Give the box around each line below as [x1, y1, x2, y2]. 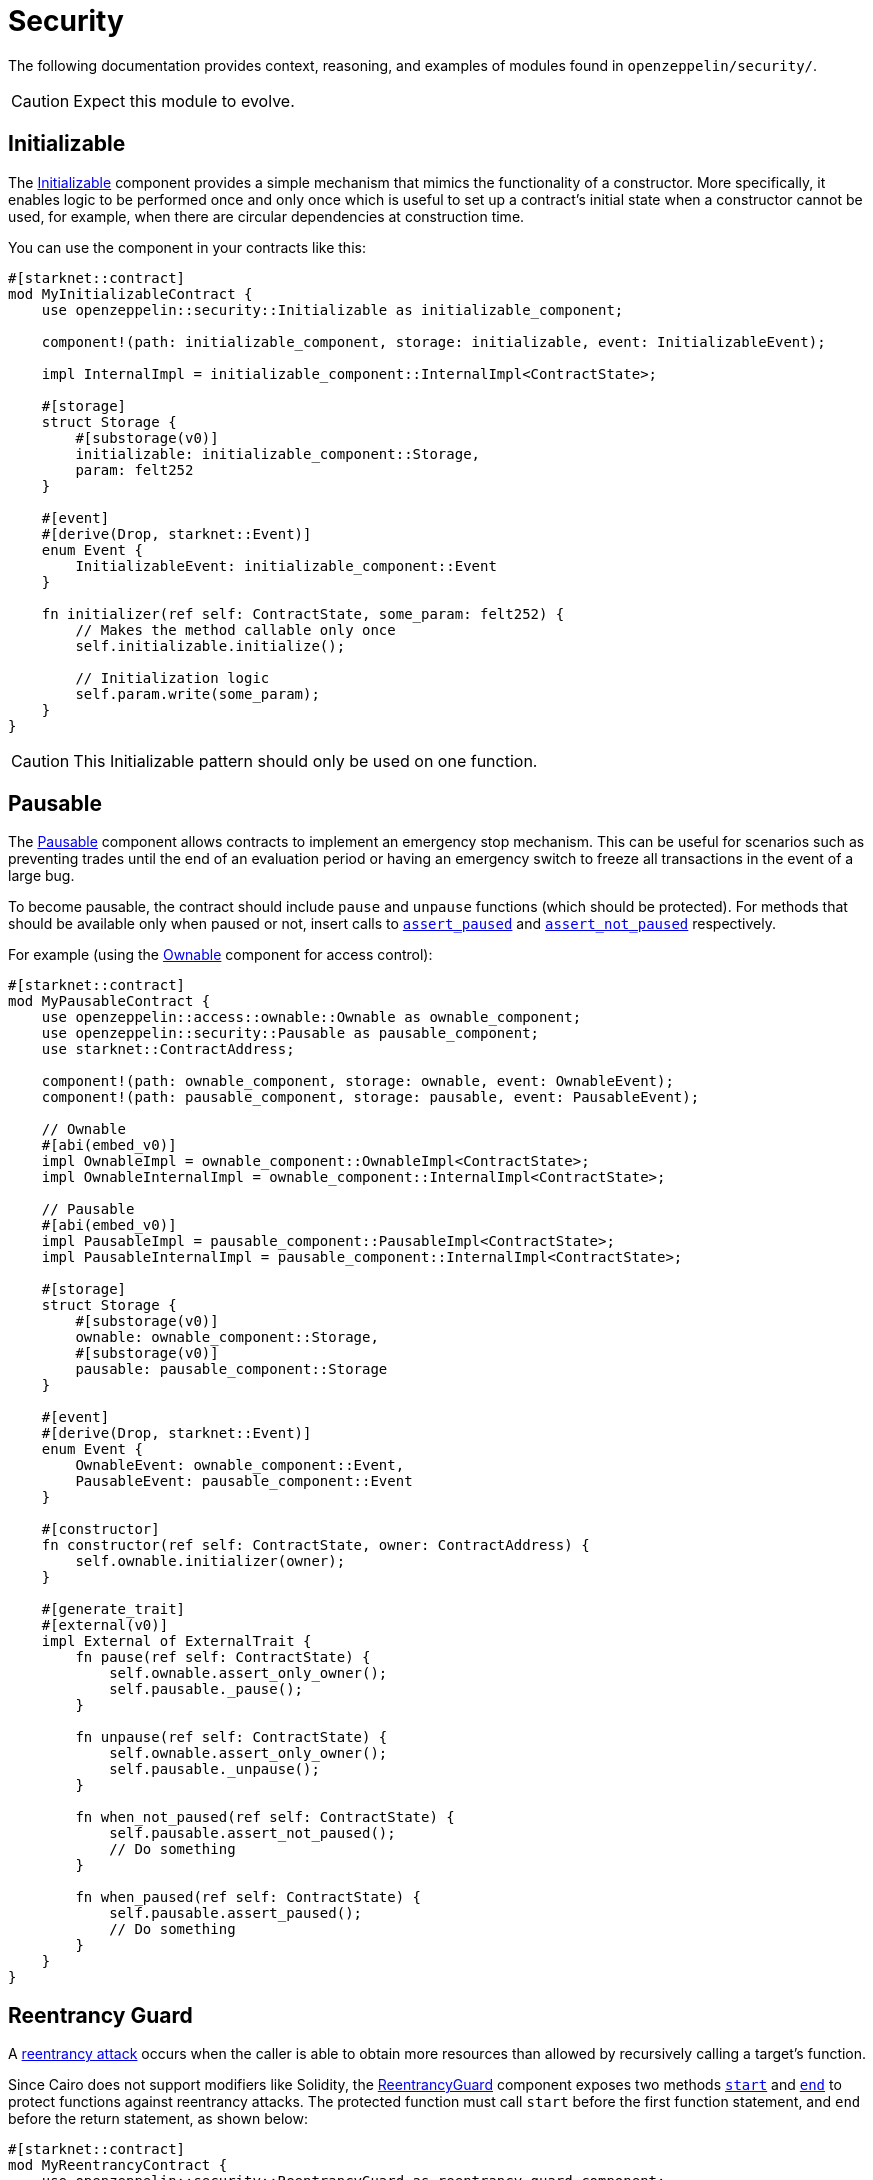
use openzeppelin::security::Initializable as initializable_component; [41, 301, 624, 318]
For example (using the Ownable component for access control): [8, 946, 433, 964]
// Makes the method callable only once [75, 621, 396, 638]
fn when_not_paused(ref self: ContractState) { [75, 1809, 455, 1826]
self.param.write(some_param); [75, 685, 320, 702]
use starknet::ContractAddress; [41, 1041, 295, 1058]
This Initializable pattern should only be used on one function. [73, 750, 538, 771]
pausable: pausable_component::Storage [75, 1361, 388, 1378]
